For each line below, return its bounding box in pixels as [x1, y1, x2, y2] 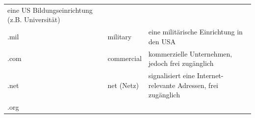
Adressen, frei [177, 80, 218, 90]
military [107, 31, 132, 41]
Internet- [197, 70, 224, 81]
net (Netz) [107, 80, 139, 90]
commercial [107, 53, 142, 63]
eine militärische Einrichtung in [148, 27, 243, 37]
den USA [148, 36, 176, 46]
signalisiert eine [148, 70, 195, 81]
